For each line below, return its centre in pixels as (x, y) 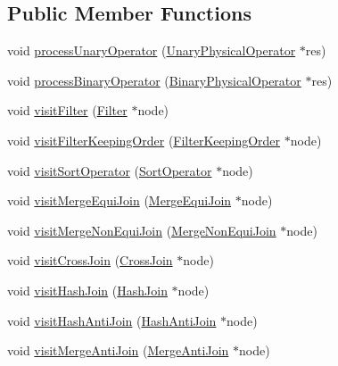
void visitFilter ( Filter (67, 110)
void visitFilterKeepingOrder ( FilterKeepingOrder (144, 140)
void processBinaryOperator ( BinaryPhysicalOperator (154, 80)
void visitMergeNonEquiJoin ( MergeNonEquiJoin (142, 230)
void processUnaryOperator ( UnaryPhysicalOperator (152, 50)
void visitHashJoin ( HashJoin (87, 290)
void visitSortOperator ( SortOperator (110, 170)
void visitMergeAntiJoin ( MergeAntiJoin (118, 350)
